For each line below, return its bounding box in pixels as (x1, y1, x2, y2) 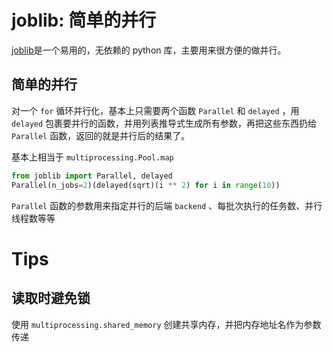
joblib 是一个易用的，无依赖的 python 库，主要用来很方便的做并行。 (11, 44, 287, 56)
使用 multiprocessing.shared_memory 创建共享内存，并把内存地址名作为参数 (11, 318, 322, 330)
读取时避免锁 (11, 290, 91, 307)
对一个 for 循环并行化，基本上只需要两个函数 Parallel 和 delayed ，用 (11, 104, 300, 116)
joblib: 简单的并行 (11, 9, 157, 32)
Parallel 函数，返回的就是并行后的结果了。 (11, 129, 191, 141)
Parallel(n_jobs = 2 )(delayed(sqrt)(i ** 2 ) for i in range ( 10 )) (11, 180, 281, 190)
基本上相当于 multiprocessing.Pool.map (11, 151, 174, 163)
